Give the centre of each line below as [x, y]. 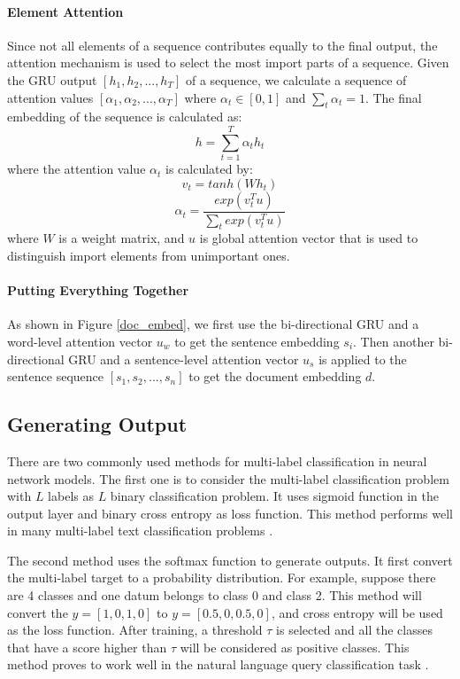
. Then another [394, 341]
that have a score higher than [87, 647]
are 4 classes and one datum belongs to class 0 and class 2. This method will [215, 595]
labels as [71, 496]
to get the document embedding [275, 376]
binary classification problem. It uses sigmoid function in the [274, 496]
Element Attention [65, 11]
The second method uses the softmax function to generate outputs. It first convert [230, 560]
